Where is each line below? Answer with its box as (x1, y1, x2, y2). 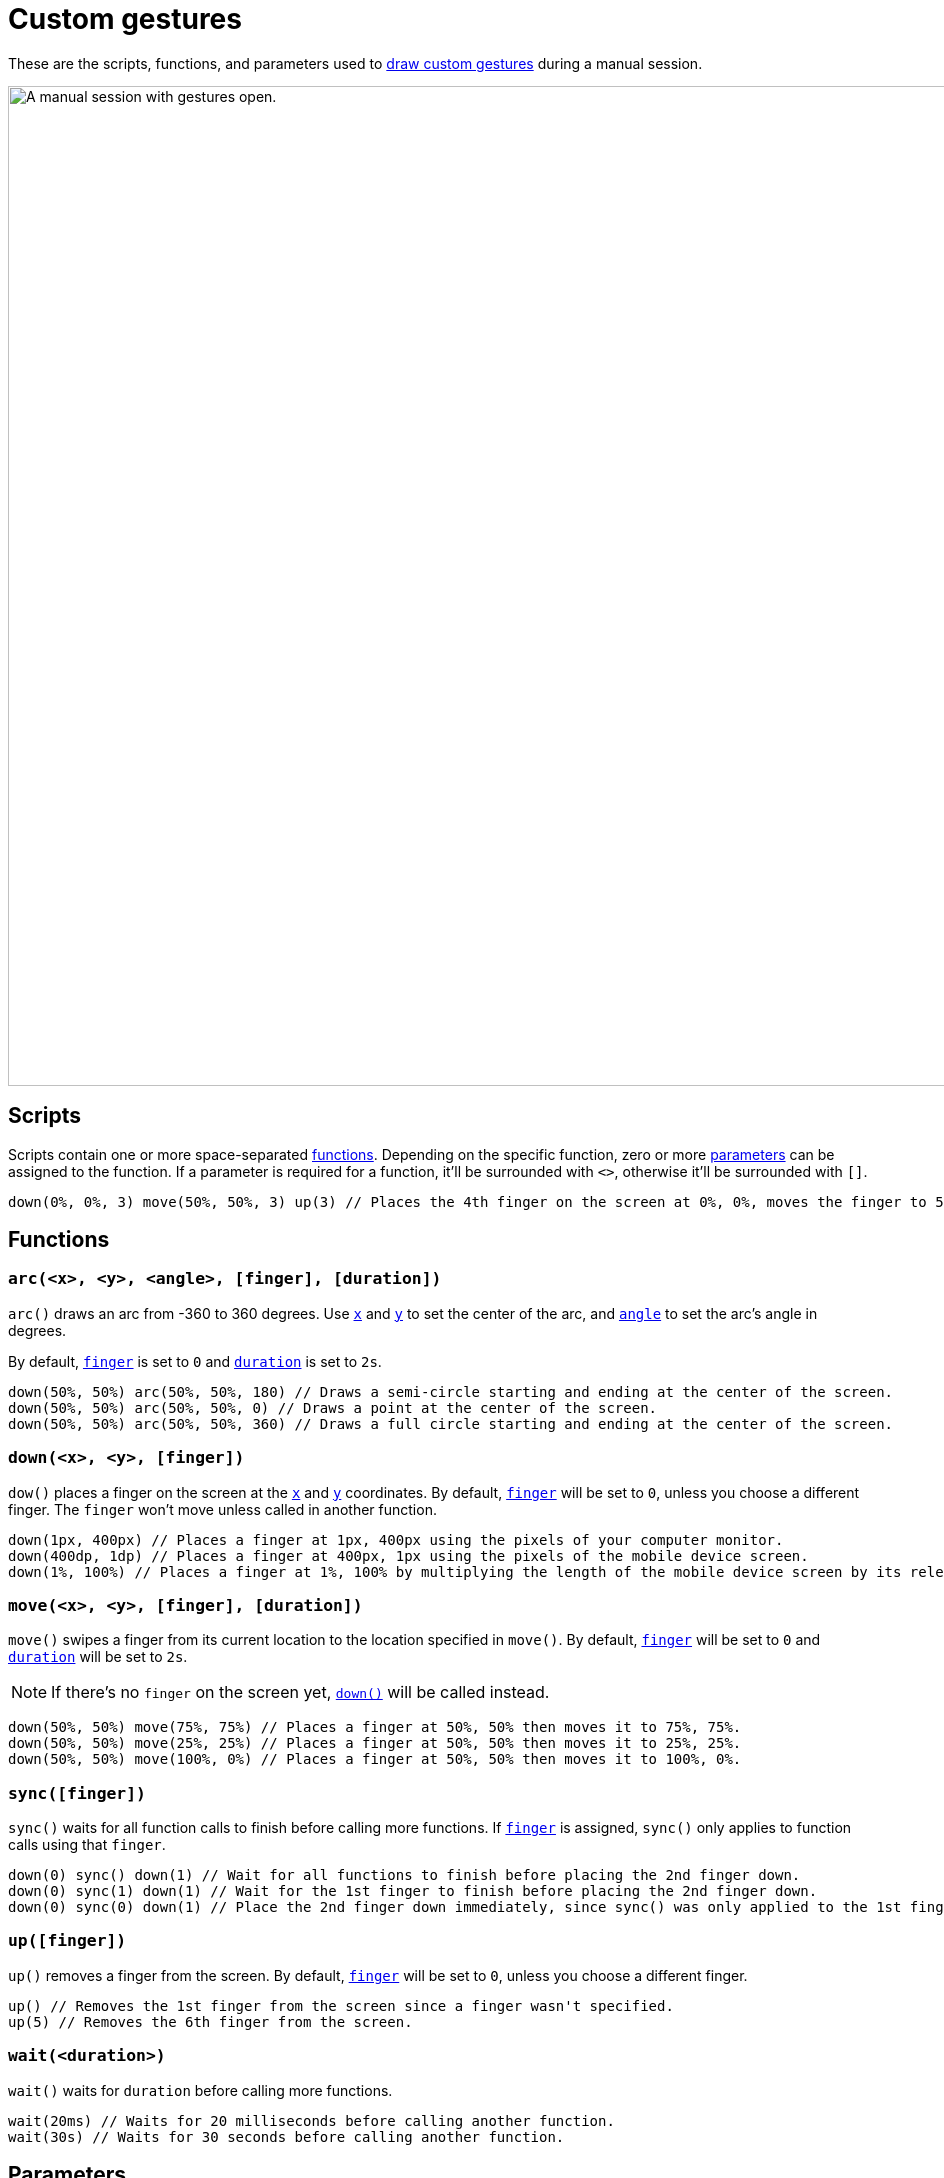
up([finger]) (8, 1931, 127, 1951)
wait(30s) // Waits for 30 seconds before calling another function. (8, 2128, 565, 2145)
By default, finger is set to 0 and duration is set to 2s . (8, 1352, 382, 1370)
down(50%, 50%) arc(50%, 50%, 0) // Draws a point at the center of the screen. (8, 1399, 658, 1416)
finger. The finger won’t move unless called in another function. (8, 1500, 437, 1518)
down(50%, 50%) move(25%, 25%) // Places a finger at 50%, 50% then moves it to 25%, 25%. (8, 1735, 742, 1752)
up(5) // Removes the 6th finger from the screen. (8, 2013, 413, 2030)
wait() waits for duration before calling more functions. (8, 2081, 393, 2099)
